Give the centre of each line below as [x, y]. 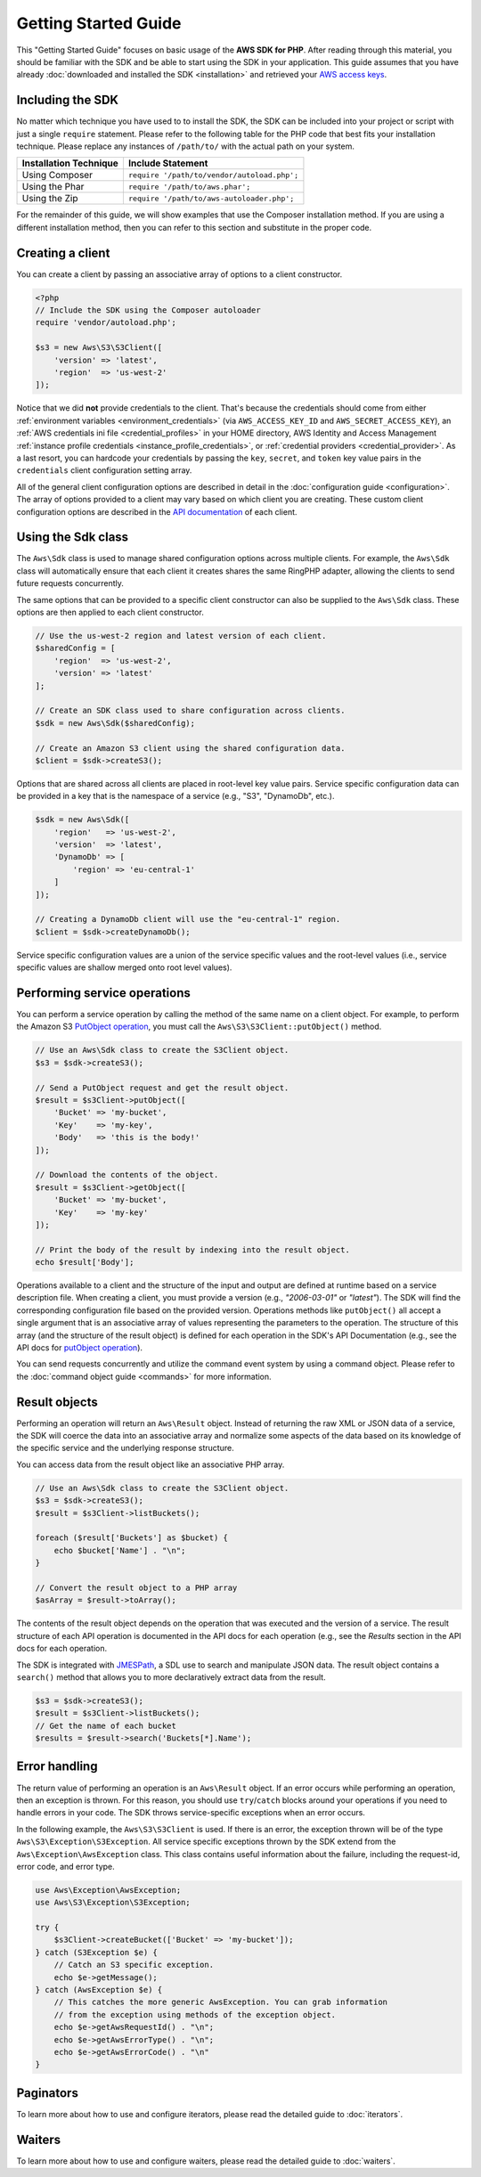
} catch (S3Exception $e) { [96, 1952]
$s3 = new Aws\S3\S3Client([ [99, 348]
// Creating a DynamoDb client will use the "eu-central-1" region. [188, 919]
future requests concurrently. [70, 583]
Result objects [57, 1402]
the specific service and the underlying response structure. [126, 1448]
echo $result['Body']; [85, 1262]
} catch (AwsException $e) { [99, 1990]
